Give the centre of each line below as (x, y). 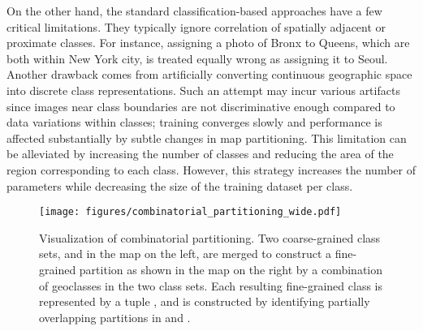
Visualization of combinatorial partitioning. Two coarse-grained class (210, 237)
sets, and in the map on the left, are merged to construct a (186, 254)
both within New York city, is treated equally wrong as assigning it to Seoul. (197, 58)
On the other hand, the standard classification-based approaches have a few (194, 11)
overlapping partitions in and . (115, 317)
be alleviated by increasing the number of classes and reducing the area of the (200, 154)
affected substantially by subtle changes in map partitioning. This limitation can (207, 138)
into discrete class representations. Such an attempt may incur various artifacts (203, 90)
